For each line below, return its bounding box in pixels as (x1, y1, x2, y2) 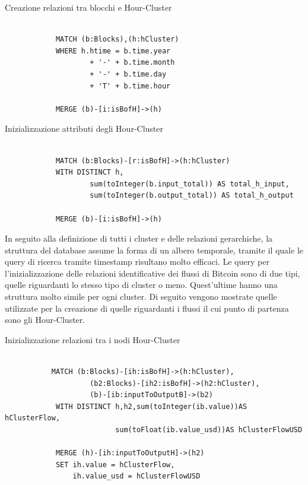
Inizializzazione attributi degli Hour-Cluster (5, 122, 163, 135)
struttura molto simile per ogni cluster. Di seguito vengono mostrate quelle (5, 290, 277, 303)
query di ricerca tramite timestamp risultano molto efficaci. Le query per (5, 255, 269, 268)
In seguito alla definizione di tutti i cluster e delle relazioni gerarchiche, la (5, 232, 273, 245)
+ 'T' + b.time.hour (90, 81, 171, 90)
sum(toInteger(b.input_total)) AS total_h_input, (90, 179, 290, 188)
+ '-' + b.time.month (90, 58, 175, 67)
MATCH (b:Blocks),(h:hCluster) (55, 35, 179, 44)
